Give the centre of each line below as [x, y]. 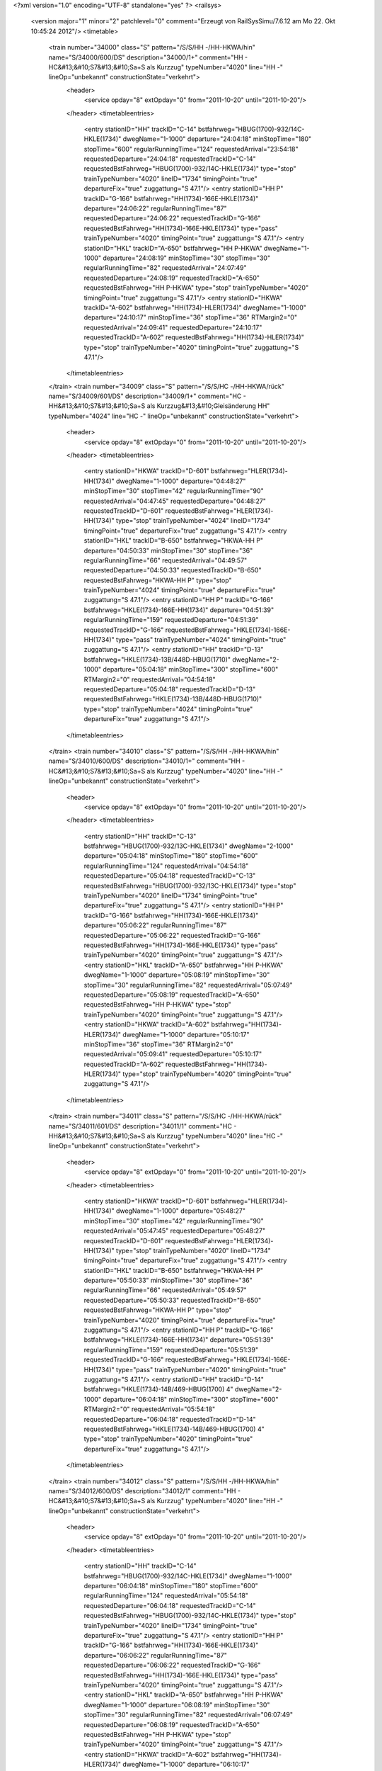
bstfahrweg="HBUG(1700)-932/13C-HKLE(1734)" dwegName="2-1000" [189, 846]
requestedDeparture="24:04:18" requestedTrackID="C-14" [170, 159]
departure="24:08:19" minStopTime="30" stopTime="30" [187, 258]
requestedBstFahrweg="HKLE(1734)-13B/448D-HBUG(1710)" [173, 699]
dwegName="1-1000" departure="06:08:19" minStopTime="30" [177, 1704]
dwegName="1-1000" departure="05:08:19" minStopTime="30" [177, 975]
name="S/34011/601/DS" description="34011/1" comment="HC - [143, 1126]
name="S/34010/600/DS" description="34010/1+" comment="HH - [147, 761]
